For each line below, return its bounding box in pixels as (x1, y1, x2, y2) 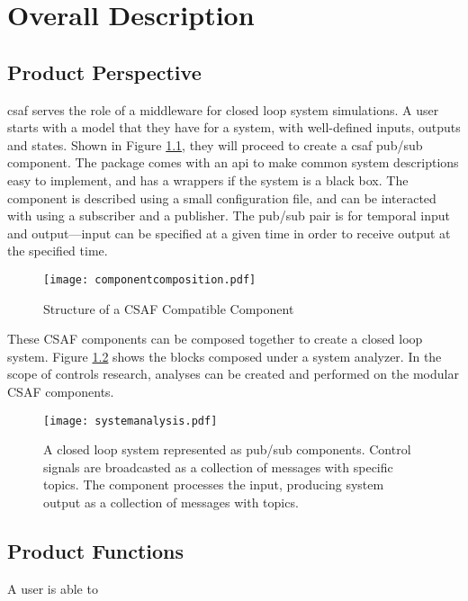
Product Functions (7, 536, 184, 564)
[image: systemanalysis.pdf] (43, 414, 218, 427)
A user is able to (7, 579, 98, 597)
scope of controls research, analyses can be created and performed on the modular (7, 364, 459, 383)
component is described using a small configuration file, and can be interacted (7, 188, 436, 207)
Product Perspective (7, 58, 202, 85)
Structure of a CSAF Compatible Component (43, 299, 294, 318)
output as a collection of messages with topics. (43, 492, 299, 511)
